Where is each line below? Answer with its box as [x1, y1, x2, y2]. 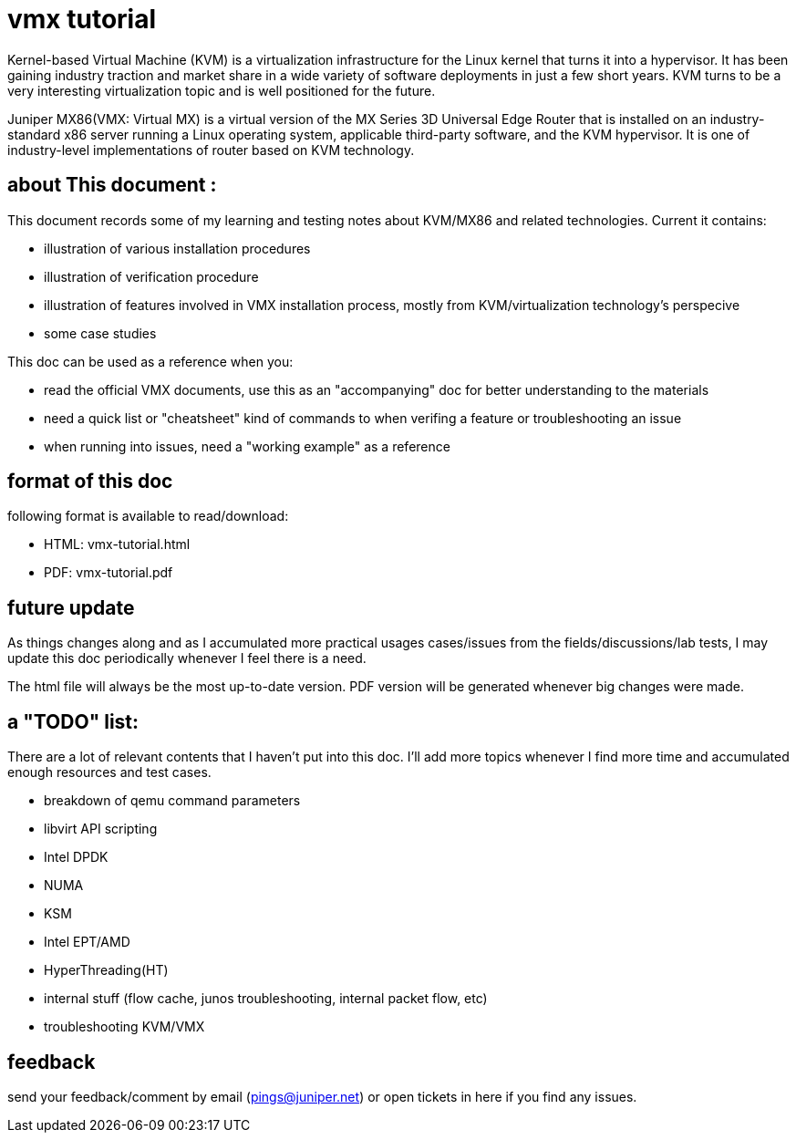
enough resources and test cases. [7, 764, 212, 781]
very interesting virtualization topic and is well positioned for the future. [7, 82, 436, 98]
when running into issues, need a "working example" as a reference [44, 438, 450, 454]
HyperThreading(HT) [44, 962, 169, 979]
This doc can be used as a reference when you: [7, 353, 294, 369]
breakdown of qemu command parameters [44, 793, 301, 809]
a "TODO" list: [7, 710, 140, 733]
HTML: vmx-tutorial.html [44, 536, 191, 553]
